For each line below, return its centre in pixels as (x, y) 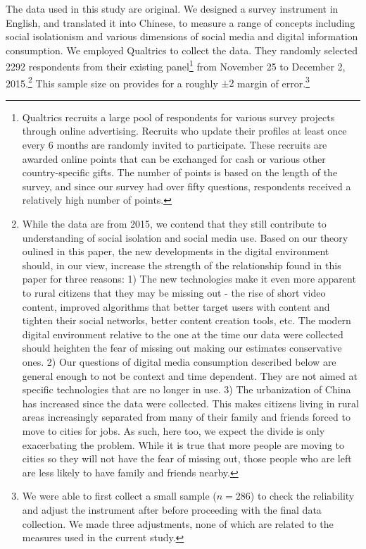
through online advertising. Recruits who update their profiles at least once (184, 131)
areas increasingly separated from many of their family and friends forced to (186, 417)
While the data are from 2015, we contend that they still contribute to (174, 224)
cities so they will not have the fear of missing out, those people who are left (187, 458)
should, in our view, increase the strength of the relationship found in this (182, 265)
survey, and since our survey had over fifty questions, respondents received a (187, 186)
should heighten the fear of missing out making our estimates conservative (182, 348)
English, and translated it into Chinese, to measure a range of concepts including (181, 22)
